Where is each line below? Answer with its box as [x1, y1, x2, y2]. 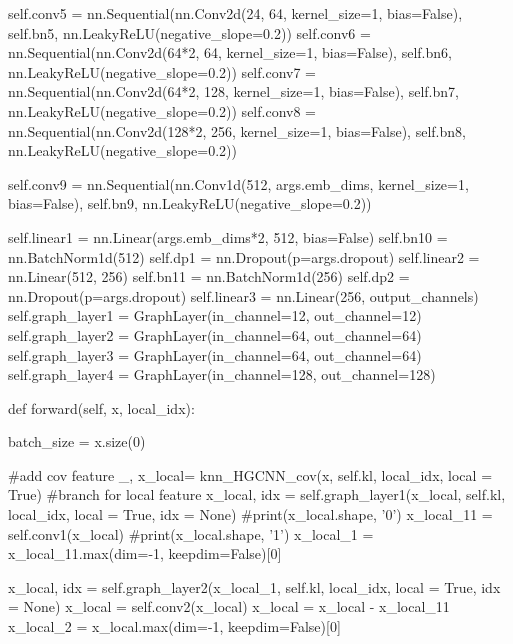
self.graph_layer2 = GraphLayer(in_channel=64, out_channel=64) [8, 324, 422, 345]
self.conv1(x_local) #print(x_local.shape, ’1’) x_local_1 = [8, 523, 374, 544]
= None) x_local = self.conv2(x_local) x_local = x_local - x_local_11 [8, 596, 450, 617]
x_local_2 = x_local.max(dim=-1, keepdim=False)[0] [8, 616, 341, 637]
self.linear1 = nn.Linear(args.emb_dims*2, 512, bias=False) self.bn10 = [8, 226, 448, 247]
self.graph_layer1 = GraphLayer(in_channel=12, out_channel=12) [8, 305, 422, 326]
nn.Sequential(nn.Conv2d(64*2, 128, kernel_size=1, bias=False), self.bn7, [8, 81, 459, 102]
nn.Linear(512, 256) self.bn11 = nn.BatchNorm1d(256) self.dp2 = [8, 266, 410, 287]
